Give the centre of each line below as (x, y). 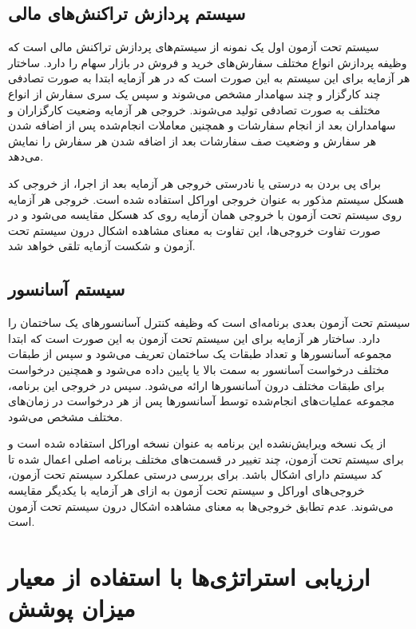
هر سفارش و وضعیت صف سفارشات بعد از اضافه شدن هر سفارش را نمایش (192, 140)
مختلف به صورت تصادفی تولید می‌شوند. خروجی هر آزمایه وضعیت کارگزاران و (194, 109)
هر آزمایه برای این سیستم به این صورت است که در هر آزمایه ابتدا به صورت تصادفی (209, 78)
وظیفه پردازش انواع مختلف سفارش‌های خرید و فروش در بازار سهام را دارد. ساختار (208, 62)
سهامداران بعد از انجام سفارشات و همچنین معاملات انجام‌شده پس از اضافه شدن (202, 125)
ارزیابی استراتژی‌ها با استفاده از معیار (189, 577)
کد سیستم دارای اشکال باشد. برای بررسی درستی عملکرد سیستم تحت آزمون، (195, 474)
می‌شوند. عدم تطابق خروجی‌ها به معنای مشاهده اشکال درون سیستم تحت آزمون (201, 506)
